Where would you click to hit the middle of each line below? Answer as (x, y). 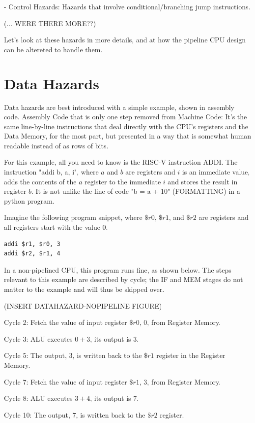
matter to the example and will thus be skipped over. (84, 289)
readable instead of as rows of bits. (56, 145)
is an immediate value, (216, 172)
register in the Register (191, 355)
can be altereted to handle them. (53, 49)
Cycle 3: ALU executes (38, 338)
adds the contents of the (40, 181)
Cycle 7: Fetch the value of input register (66, 381)
